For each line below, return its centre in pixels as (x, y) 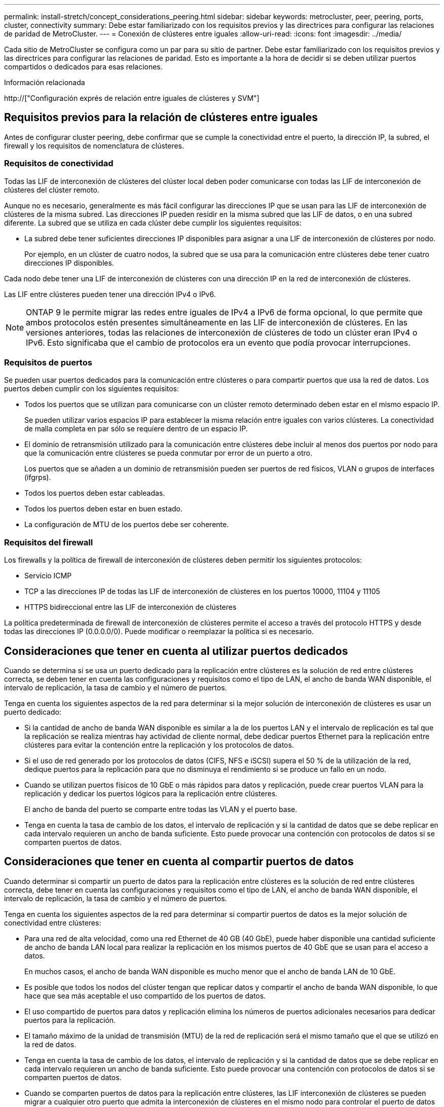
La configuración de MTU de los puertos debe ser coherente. (127, 525)
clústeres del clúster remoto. (52, 190)
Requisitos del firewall (49, 542)
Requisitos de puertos (48, 362)
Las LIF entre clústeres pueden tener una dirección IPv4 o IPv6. (110, 294)
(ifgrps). (38, 477)
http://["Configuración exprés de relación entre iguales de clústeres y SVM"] (132, 98)
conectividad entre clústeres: (53, 922)
